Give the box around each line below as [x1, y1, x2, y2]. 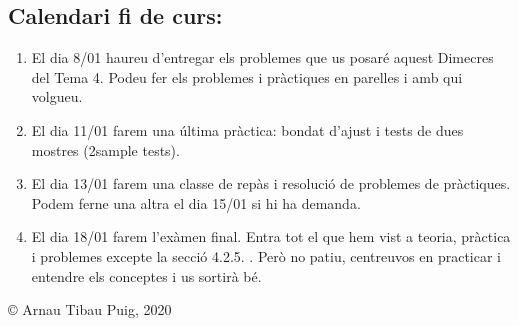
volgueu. [31, 86, 83, 107]
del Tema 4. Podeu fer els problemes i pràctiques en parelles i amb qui [31, 66, 463, 87]
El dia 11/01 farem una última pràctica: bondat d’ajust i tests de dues [31, 119, 464, 140]
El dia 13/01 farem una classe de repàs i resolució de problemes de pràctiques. [31, 173, 511, 194]
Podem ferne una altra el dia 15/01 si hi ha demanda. [31, 192, 361, 213]
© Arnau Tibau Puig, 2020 [8, 299, 172, 320]
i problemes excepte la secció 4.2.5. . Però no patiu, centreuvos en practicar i [31, 245, 501, 266]
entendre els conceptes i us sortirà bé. [31, 265, 262, 286]
